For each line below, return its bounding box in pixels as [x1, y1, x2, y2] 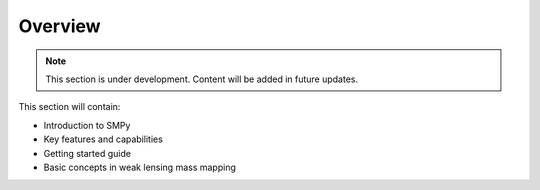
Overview [18, 15, 101, 37]
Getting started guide [43, 147, 132, 159]
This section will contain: [18, 101, 121, 113]
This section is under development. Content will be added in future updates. [45, 73, 359, 85]
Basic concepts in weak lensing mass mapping [43, 161, 237, 173]
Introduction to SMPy [43, 119, 131, 131]
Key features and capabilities [43, 133, 164, 145]
